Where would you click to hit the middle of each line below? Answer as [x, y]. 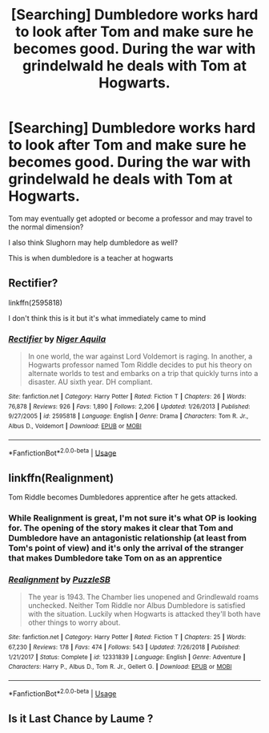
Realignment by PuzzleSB [59, 579]
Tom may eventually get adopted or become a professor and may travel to [130, 218]
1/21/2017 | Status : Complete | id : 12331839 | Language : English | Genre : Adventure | [127, 657]
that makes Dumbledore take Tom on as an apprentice [115, 558]
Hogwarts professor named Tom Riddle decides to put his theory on [140, 365]
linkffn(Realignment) [61, 478]
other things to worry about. [74, 622]
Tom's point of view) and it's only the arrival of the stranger [126, 549]
